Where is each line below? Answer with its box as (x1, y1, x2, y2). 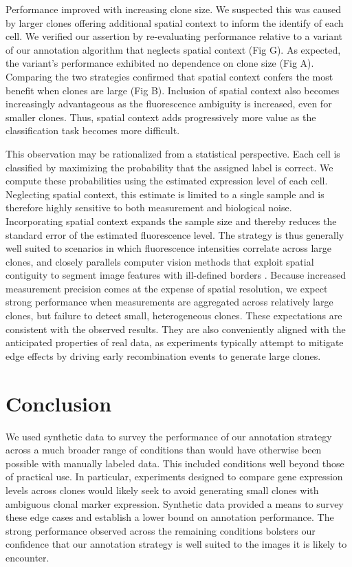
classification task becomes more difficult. (5, 123, 180, 138)
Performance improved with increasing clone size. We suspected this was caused (5, 2, 342, 16)
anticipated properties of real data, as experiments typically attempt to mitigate (5, 335, 344, 350)
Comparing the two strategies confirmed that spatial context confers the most (5, 69, 333, 83)
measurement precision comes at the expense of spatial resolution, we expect (5, 281, 328, 295)
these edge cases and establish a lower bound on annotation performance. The (5, 510, 334, 524)
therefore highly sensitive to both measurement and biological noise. (5, 200, 292, 215)
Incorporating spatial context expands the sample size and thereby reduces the (5, 213, 337, 228)
